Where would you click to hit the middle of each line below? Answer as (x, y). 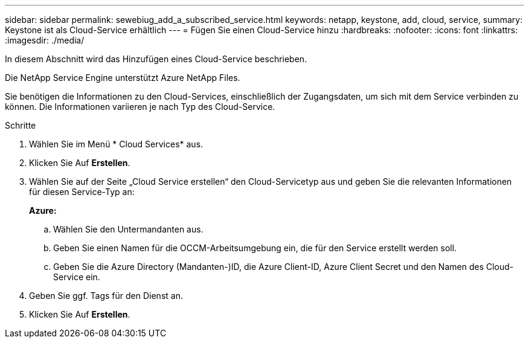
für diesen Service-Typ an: (82, 192)
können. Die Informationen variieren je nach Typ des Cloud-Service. (140, 107)
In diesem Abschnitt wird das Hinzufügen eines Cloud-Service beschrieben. (156, 59)
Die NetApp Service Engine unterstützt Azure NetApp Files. (123, 78)
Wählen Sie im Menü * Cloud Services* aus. (116, 144)
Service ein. (77, 277)
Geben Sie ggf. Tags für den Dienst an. (106, 296)
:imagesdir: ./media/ (45, 40)
